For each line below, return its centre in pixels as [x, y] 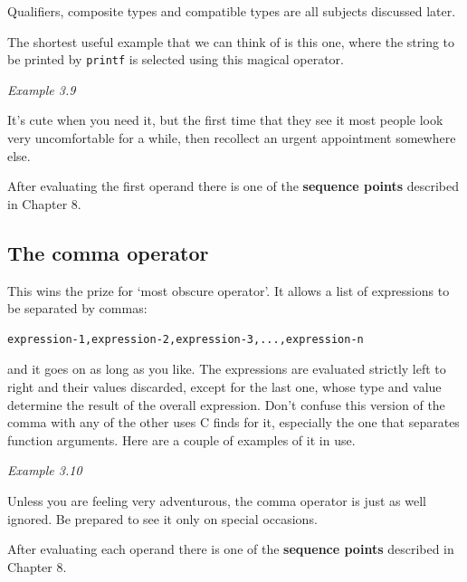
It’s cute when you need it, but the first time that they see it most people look [225, 120]
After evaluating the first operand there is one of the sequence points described [233, 186]
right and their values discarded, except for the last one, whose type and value [224, 386]
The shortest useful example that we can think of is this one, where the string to [231, 41]
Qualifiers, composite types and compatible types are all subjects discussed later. [232, 11]
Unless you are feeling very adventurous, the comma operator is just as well [217, 500]
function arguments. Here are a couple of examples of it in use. [181, 439]
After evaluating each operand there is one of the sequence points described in [231, 549]
